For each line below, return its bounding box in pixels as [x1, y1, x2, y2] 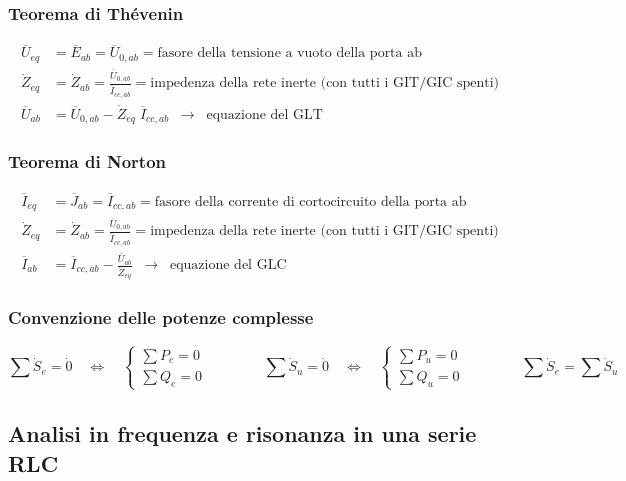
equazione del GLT [206, 107, 323, 122]
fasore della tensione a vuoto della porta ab [157, 46, 422, 61]
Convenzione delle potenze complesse [8, 305, 314, 330]
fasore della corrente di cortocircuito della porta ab [154, 194, 467, 209]
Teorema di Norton [8, 149, 166, 174]
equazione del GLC [169, 258, 287, 273]
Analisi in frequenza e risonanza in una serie [8, 418, 477, 449]
